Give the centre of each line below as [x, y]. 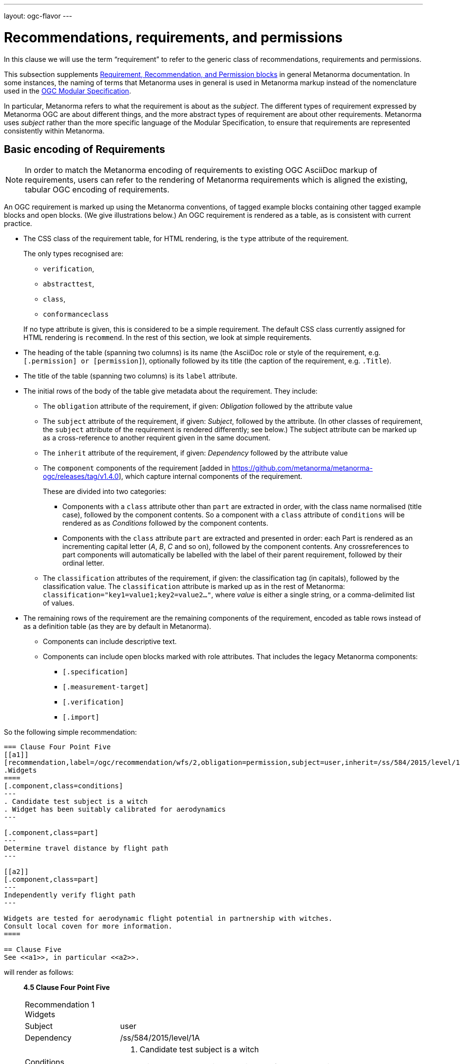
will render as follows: [39, 972]
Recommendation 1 [60, 1005]
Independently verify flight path [70, 895]
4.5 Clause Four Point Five [67, 988]
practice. [18, 224]
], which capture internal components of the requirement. [211, 476]
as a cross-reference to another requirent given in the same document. [157, 438]
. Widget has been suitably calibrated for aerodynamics [115, 809]
